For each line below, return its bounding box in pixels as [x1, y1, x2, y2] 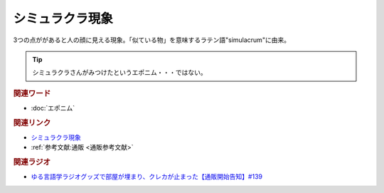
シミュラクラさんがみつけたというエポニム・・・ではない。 [32, 68, 207, 77]
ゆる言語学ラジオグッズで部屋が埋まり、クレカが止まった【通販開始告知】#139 [31, 172, 263, 181]
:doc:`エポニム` [31, 103, 75, 112]
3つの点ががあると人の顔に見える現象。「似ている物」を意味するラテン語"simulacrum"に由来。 [13, 36, 291, 44]
